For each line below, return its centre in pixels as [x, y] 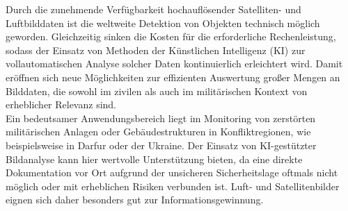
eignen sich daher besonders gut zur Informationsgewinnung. [135, 200]
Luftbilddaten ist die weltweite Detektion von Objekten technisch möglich [163, 23]
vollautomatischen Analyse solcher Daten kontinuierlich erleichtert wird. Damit [174, 64]
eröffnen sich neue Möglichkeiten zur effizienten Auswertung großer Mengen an [173, 77]
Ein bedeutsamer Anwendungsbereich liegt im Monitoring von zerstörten [161, 118]
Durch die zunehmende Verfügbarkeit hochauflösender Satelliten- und [153, 9]
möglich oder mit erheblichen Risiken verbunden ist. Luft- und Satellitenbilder [173, 186]
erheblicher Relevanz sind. [61, 104]
